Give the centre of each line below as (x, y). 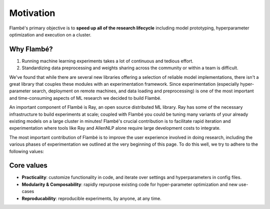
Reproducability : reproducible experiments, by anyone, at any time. (92, 198)
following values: (27, 151)
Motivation (32, 13)
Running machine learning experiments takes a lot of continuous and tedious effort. (107, 61)
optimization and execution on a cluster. (50, 34)
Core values (28, 165)
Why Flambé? (31, 49)
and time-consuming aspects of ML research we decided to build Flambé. (85, 98)
